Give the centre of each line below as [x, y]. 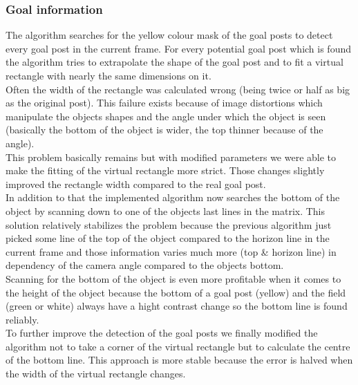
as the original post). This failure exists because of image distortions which [164, 103]
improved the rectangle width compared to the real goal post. [136, 184]
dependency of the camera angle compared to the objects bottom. [145, 265]
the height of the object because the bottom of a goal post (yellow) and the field [176, 292]
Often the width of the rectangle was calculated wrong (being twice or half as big [178, 89]
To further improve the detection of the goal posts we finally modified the [162, 333]
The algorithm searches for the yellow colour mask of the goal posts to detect [169, 35]
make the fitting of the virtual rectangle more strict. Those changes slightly [165, 170]
